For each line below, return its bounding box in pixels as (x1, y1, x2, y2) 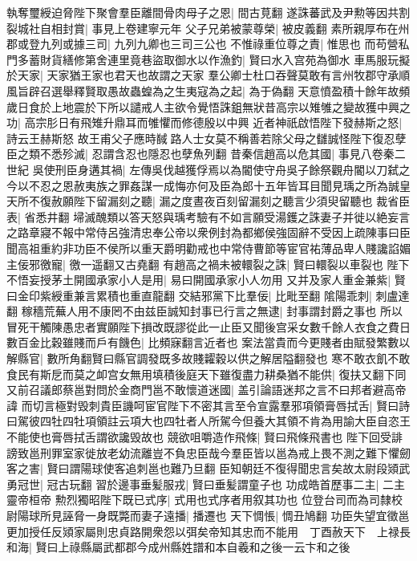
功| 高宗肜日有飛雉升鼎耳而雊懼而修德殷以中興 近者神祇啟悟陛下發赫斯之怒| (6, 114, 403, 131)
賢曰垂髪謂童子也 (192, 475, 282, 492)
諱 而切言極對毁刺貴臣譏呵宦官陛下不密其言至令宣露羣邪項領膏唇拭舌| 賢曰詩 (6, 396, 411, 413)
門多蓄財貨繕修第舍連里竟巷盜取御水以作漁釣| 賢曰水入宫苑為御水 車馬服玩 (6, 51, 399, 67)
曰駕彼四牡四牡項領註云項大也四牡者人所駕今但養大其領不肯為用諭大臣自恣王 (6, 413, 411, 429)
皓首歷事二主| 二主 (308, 475, 406, 492)
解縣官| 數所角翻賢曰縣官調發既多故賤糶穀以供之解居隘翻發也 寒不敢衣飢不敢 (6, 350, 411, 367)
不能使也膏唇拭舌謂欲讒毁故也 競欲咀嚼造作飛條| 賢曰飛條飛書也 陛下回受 (6, 429, 391, 445)
